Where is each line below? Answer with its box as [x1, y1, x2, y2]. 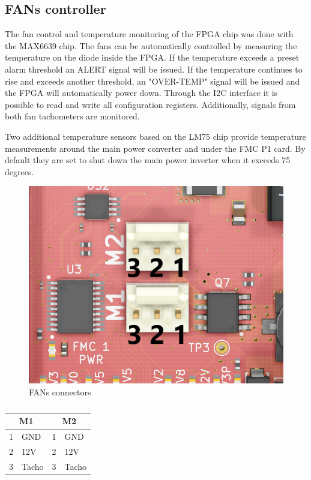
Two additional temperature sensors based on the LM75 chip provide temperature [5, 130, 306, 142]
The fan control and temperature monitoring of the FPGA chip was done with [5, 28, 294, 40]
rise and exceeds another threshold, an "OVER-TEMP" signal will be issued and [5, 74, 300, 87]
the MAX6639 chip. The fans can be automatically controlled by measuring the [5, 39, 297, 52]
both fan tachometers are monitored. [5, 110, 140, 122]
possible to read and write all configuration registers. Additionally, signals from [5, 98, 296, 110]
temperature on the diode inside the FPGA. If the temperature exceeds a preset [5, 51, 300, 64]
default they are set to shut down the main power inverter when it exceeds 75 [5, 154, 291, 166]
